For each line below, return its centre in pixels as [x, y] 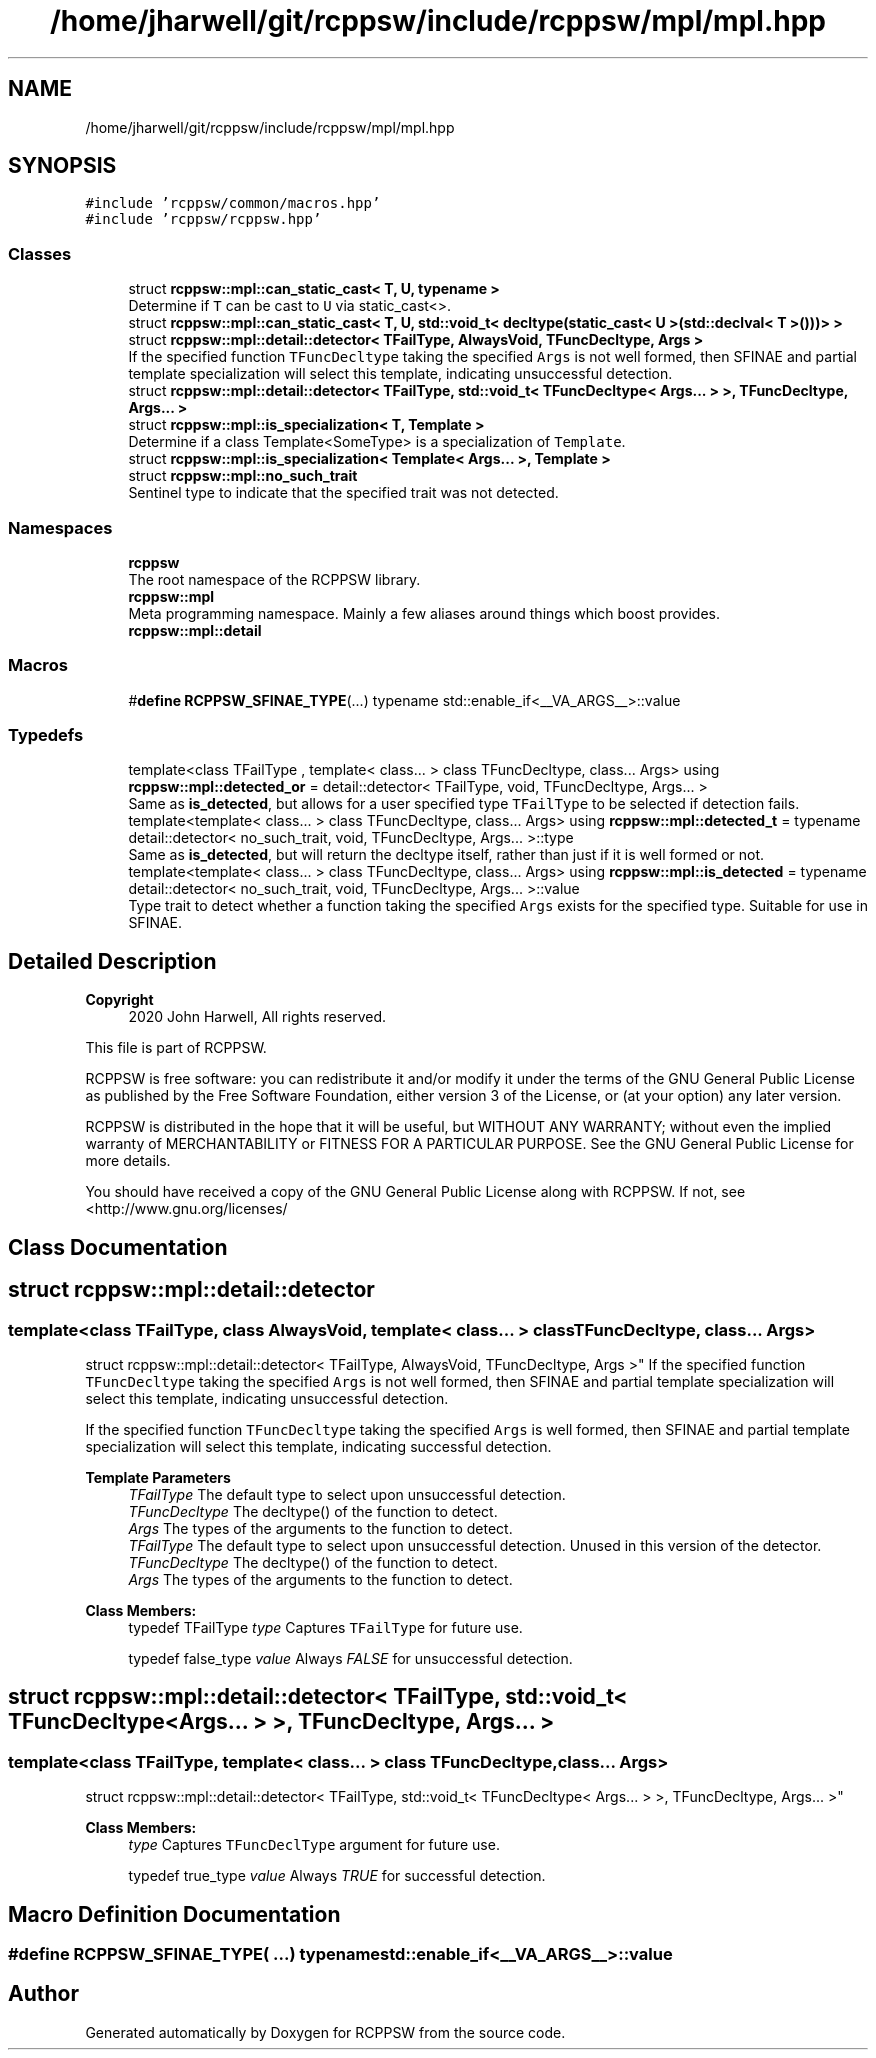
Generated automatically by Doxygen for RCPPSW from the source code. [325, 2032]
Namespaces [60, 527]
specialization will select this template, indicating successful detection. [318, 1446]
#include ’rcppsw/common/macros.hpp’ [233, 203]
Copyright [119, 1000]
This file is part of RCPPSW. [176, 1048]
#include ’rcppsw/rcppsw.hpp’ [203, 219]
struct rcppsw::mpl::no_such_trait [243, 476]
